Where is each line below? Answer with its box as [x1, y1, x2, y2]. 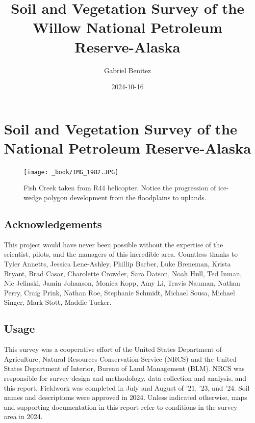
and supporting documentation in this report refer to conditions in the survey [4, 401, 237, 412]
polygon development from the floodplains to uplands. [44, 192, 206, 203]
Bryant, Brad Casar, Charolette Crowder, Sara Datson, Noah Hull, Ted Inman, [4, 268, 242, 278]
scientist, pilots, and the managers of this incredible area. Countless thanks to [4, 249, 238, 259]
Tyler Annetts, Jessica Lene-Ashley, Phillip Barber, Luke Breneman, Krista [4, 259, 231, 269]
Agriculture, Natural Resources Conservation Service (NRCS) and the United [4, 353, 237, 364]
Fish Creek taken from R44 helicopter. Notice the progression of [24, 183, 216, 193]
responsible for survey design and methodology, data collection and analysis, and [4, 373, 247, 383]
